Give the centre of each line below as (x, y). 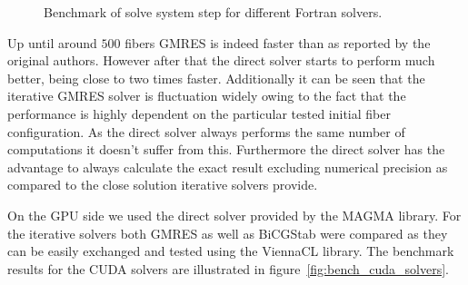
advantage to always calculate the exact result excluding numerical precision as (228, 167)
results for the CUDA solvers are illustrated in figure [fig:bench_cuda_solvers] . (228, 268)
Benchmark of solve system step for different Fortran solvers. (213, 12)
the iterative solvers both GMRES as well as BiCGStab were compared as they (228, 233)
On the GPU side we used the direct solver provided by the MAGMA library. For (234, 215)
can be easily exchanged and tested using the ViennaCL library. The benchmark (231, 251)
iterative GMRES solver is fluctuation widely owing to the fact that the (207, 96)
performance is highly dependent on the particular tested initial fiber (199, 113)
